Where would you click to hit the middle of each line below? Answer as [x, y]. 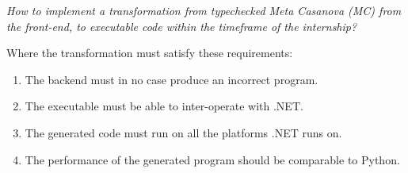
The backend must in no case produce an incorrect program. [172, 79]
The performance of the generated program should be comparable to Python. [212, 159]
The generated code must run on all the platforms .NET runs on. [183, 132]
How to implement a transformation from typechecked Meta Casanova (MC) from [204, 10]
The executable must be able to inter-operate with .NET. [164, 106]
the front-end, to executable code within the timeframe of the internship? [182, 26]
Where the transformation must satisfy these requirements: [150, 53]
